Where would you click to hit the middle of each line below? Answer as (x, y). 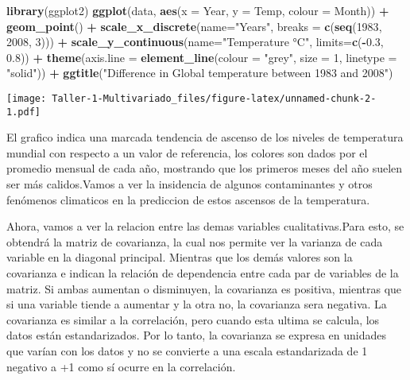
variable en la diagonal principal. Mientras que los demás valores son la (180, 257)
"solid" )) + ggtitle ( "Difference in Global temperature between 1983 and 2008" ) (200, 73)
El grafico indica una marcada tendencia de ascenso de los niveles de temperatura (205, 137)
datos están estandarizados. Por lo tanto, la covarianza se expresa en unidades (197, 335)
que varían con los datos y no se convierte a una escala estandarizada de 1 (187, 351)
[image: (27, 98)
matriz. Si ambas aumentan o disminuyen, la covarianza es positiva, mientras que (204, 288)
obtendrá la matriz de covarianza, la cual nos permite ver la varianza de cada (195, 241)
